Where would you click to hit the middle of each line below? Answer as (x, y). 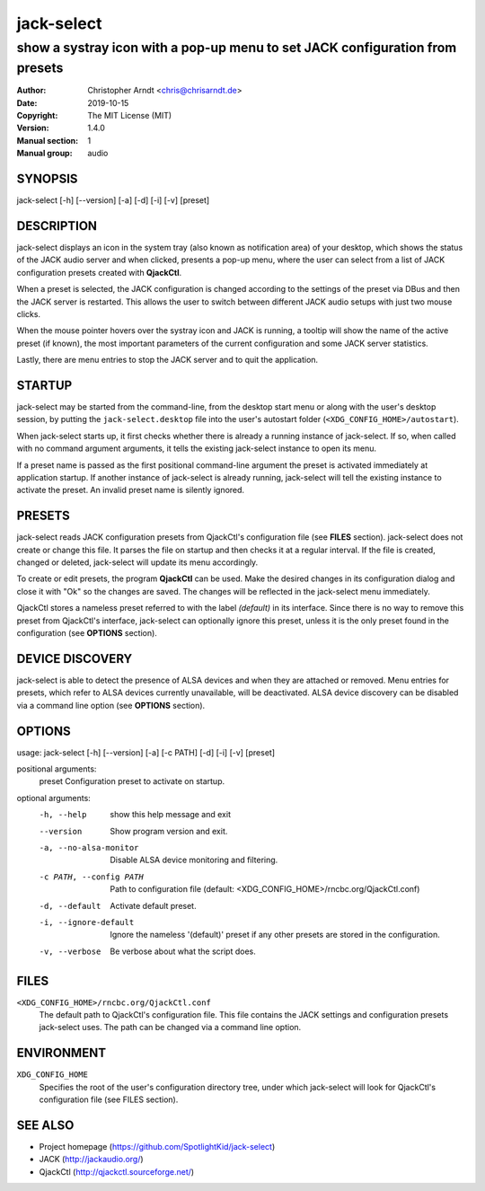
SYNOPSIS (47, 179)
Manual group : (44, 154)
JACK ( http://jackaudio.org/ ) (91, 1160)
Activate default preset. (153, 905)
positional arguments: (57, 769)
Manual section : (48, 140)
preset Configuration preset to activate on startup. (132, 781)
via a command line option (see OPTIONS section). (111, 705)
